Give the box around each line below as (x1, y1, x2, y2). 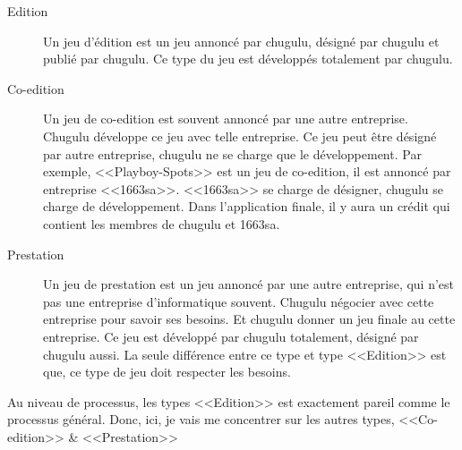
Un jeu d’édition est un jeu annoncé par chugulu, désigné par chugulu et (43, 31, 440, 50)
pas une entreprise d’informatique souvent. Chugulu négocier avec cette (43, 292, 434, 310)
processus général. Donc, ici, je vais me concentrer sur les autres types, (7, 410, 395, 429)
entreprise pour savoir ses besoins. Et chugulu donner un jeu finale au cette (43, 310, 456, 328)
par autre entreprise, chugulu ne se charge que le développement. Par (43, 144, 422, 163)
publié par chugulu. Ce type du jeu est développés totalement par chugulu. (43, 49, 453, 68)
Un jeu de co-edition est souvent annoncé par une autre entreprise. (43, 109, 408, 128)
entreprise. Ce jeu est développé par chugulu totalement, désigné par (43, 327, 419, 345)
